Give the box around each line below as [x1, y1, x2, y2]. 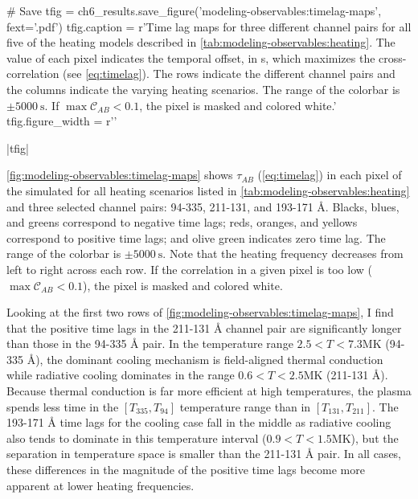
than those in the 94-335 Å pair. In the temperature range [6, 335, 293, 352]
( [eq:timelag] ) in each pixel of [257, 166, 402, 183]
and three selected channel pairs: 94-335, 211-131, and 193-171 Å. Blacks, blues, [6, 198, 400, 215]
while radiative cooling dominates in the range [6, 366, 235, 383]
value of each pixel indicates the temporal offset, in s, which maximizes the [6, 49, 375, 66]
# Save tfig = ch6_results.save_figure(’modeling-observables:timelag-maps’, [6, 2, 382, 18]
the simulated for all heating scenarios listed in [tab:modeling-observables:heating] [6, 182, 410, 198]
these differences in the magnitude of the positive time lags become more [6, 461, 365, 478]
